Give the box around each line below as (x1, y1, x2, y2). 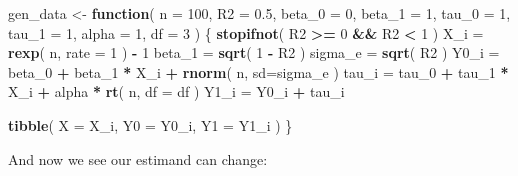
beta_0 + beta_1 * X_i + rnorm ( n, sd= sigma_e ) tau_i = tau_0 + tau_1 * (8, 61, 509, 82)
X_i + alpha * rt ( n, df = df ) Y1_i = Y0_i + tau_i (8, 81, 345, 102)
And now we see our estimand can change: (8, 148, 268, 169)
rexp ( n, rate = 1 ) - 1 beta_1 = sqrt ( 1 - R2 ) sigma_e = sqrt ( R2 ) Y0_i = (8, 42, 500, 63)
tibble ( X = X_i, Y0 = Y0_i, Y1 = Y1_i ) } (8, 114, 293, 135)
